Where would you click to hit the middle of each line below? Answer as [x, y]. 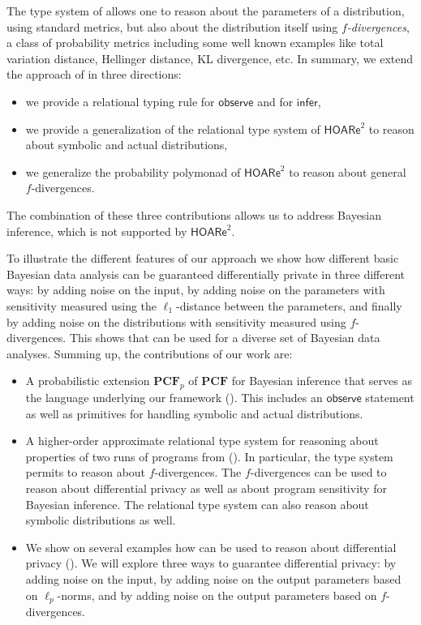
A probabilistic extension [88, 381]
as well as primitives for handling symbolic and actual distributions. [194, 413]
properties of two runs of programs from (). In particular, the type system [209, 456]
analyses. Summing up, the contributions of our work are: [150, 353]
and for [275, 101]
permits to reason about [86, 472]
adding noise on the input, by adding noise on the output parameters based [213, 579]
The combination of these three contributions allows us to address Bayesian [194, 214]
